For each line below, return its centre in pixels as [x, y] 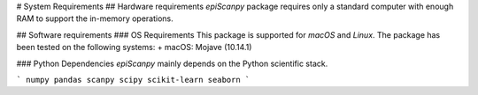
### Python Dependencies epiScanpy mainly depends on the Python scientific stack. [172, 63]
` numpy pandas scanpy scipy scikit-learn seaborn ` [133, 80]
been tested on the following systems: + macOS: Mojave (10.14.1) [134, 47]
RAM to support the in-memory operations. [95, 18]
